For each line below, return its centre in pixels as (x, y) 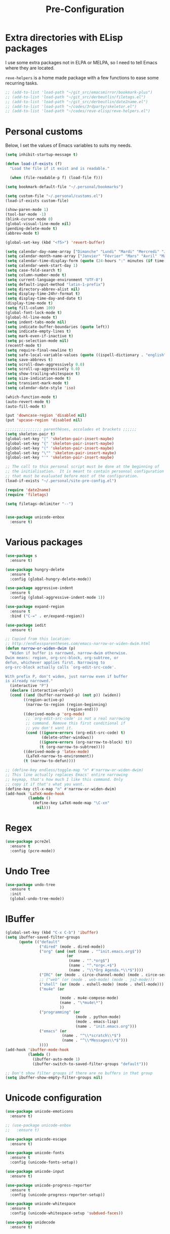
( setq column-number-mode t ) (36, 275)
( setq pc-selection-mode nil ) (37, 341)
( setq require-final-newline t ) (39, 350)
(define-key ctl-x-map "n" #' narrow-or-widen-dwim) (61, 789)
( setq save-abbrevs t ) (29, 360)
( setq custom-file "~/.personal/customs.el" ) (54, 196)
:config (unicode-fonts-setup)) (44, 1162)
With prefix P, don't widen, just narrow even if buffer (67, 676)
